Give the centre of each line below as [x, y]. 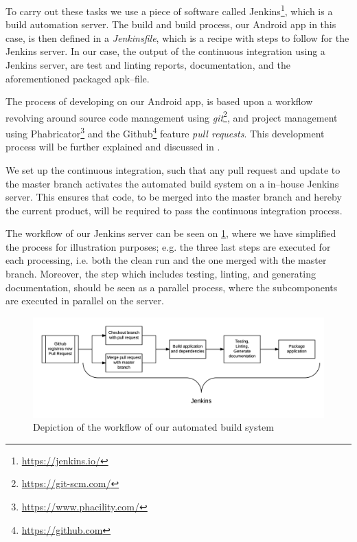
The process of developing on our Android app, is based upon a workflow [159, 101]
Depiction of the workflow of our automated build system [153, 427]
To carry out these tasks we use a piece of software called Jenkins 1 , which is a [169, 10]
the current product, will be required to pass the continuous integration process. [174, 210]
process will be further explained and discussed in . [113, 147]
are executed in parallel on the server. [85, 301]
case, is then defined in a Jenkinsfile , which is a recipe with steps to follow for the [177, 37]
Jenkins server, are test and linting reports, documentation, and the [148, 65]
